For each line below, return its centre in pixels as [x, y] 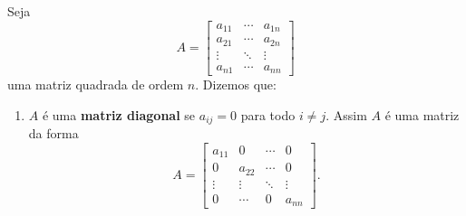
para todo [268, 114]
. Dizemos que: [236, 85]
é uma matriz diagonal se [119, 114]
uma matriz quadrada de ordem [96, 85]
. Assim [346, 114]
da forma [53, 133]
